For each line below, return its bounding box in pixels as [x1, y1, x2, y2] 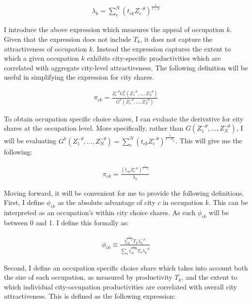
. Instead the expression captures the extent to [93, 43, 231, 53]
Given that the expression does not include [4, 34, 131, 44]
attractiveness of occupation [4, 43, 87, 53]
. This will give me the [175, 135, 242, 146]
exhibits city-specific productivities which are [87, 53, 221, 63]
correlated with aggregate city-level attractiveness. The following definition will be [4, 62, 248, 72]
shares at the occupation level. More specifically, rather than [4, 123, 184, 133]
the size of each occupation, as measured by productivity [4, 272, 173, 282]
